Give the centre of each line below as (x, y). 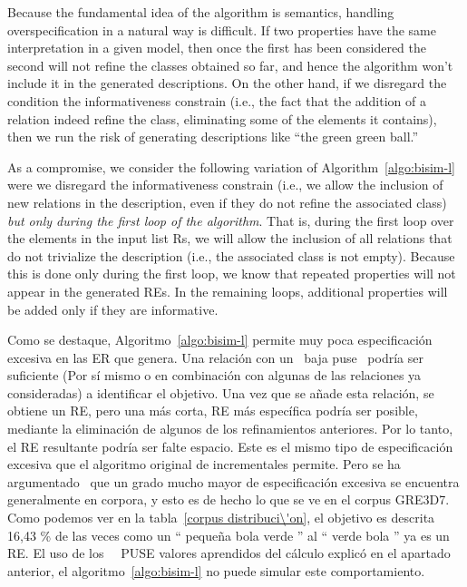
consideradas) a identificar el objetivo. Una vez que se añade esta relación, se (221, 392)
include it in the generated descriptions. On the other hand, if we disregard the (227, 83)
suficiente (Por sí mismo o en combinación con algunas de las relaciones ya (214, 375)
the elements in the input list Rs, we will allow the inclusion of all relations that (230, 238)
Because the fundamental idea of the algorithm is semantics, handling (201, 12)
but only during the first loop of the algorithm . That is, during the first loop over (231, 220)
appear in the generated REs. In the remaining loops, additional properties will (228, 291)
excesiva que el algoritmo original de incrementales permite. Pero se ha (204, 464)
